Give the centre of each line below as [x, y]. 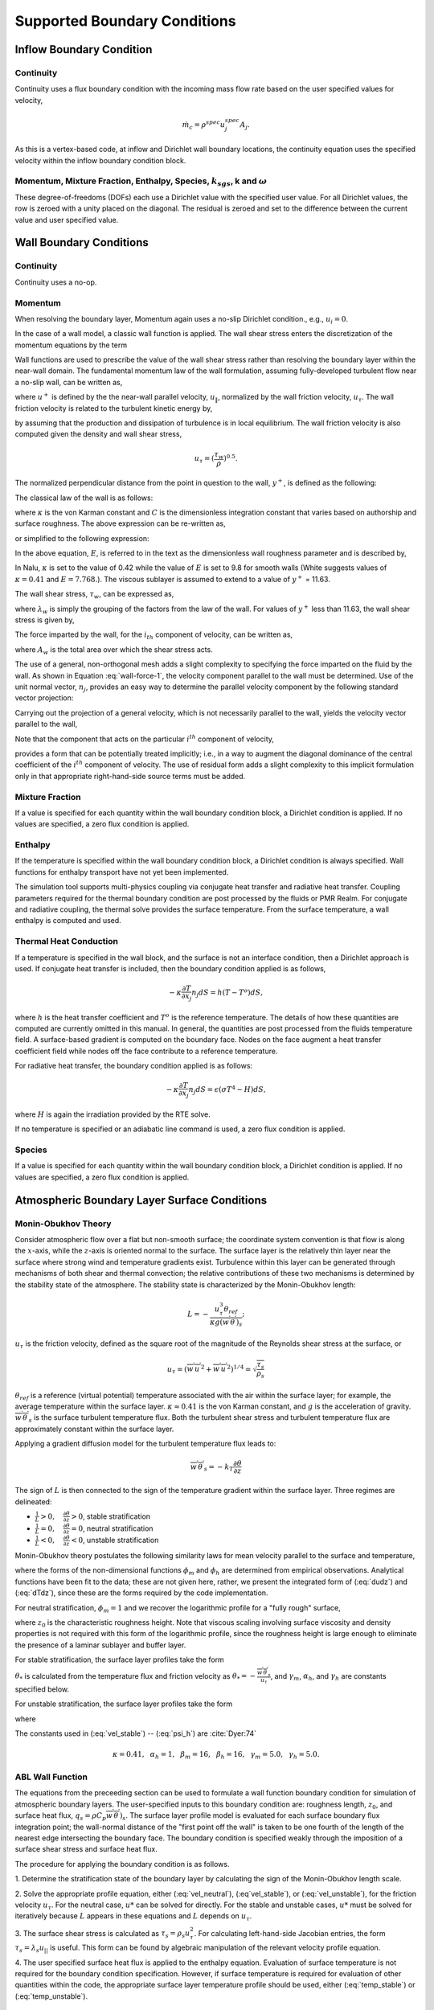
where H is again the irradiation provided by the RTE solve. [113, 1114]
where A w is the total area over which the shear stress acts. [114, 650]
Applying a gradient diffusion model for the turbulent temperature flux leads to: [145, 1444]
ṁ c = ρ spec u [204, 125]
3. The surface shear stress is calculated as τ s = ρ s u [102, 1934]
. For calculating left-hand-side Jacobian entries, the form [290, 1933]
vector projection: [44, 698]
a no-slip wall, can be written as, [69, 382]
